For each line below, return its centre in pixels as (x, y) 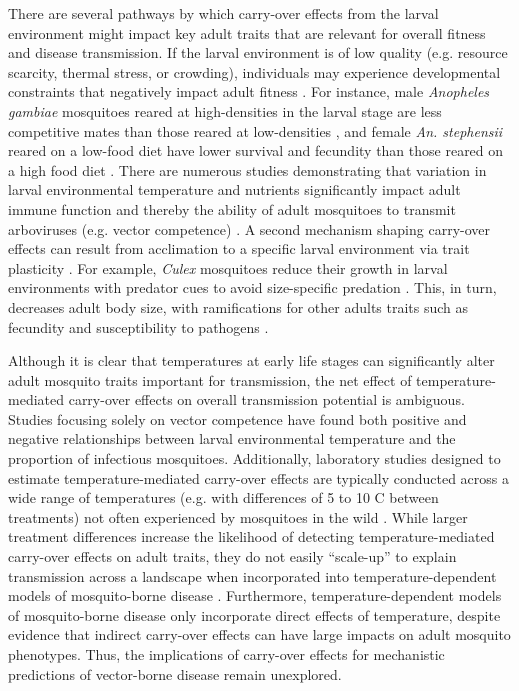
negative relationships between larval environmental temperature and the (232, 438)
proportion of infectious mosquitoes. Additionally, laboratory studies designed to (254, 458)
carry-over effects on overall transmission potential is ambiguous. (266, 399)
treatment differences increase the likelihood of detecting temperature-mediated (251, 536)
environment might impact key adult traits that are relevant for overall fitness (247, 32)
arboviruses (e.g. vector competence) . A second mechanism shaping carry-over (249, 228)
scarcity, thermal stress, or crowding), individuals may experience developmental (254, 71)
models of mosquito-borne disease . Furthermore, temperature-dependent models (255, 595)
